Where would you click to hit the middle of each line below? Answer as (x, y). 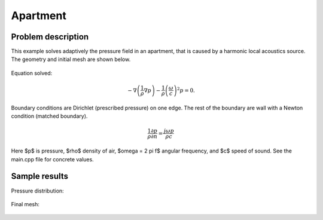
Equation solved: (32, 73)
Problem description (50, 37)
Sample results (40, 176)
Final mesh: (25, 204)
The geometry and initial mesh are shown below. (71, 59)
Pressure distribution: (37, 191)
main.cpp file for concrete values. (52, 159)
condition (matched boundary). (49, 116)
